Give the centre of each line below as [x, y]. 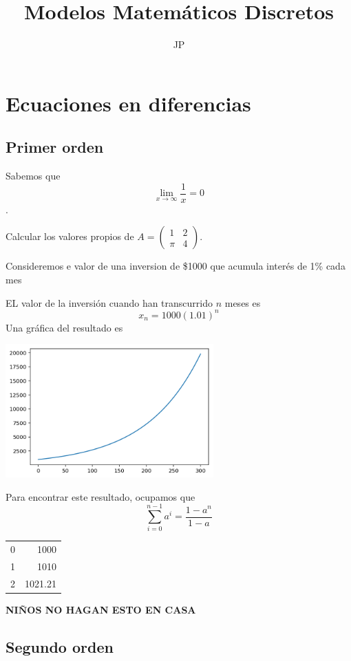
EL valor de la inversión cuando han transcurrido [109, 302]
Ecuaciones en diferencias [128, 103]
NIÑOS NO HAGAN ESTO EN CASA [101, 609]
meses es [243, 302]
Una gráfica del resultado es [64, 327]
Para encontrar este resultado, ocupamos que [100, 496]
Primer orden [55, 147]
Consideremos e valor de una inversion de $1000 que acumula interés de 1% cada [175, 266]
